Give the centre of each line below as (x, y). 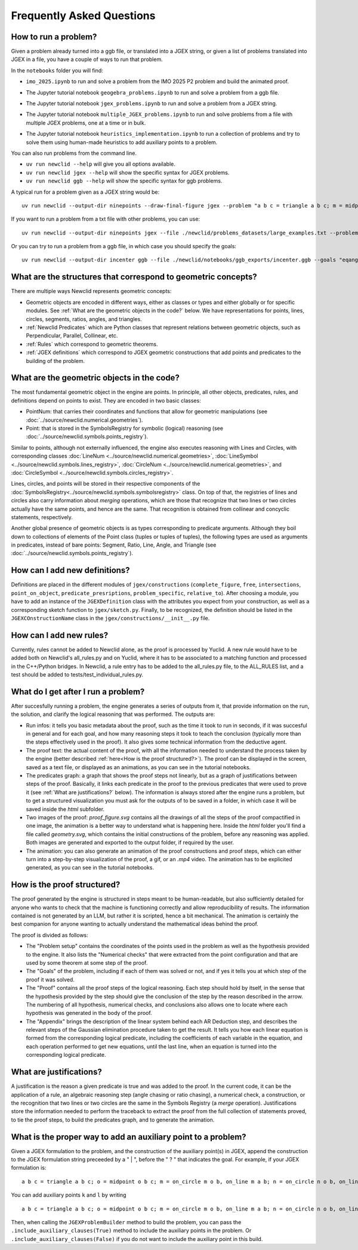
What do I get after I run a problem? (78, 692)
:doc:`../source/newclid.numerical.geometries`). (84, 420)
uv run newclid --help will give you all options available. (101, 164)
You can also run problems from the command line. (74, 153)
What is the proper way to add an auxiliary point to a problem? (129, 1137)
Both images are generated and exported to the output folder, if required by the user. (130, 843)
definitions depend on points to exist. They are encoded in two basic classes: (106, 400)
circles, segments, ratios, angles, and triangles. (84, 319)
